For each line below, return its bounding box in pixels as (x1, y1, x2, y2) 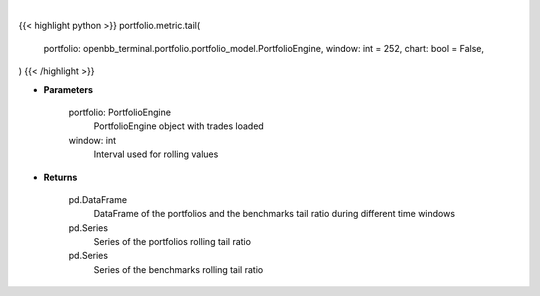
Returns (43, 171, 78, 183)
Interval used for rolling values (93, 148, 219, 160)
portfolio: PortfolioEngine (68, 106, 172, 118)
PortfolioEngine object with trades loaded (93, 120, 264, 132)
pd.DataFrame (68, 193, 128, 205)
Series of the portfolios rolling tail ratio (93, 236, 252, 248)
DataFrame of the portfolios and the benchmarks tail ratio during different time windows (93, 208, 455, 220)
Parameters (43, 83, 94, 95)
